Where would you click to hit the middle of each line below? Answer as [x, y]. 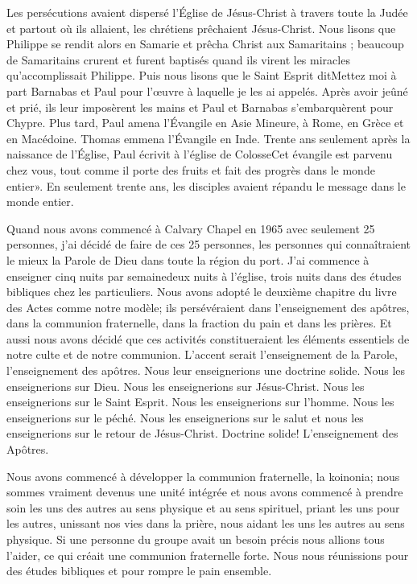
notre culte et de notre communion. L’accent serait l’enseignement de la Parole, [202, 354]
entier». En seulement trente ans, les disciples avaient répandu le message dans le [206, 185]
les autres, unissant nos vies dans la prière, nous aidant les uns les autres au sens [206, 523]
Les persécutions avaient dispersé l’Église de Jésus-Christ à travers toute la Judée [207, 12]
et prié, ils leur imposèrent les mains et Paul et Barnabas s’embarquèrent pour [200, 107]
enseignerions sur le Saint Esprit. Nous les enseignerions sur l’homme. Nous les [200, 402]
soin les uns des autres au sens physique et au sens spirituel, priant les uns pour [203, 507]
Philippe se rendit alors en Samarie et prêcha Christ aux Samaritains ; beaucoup [205, 44]
